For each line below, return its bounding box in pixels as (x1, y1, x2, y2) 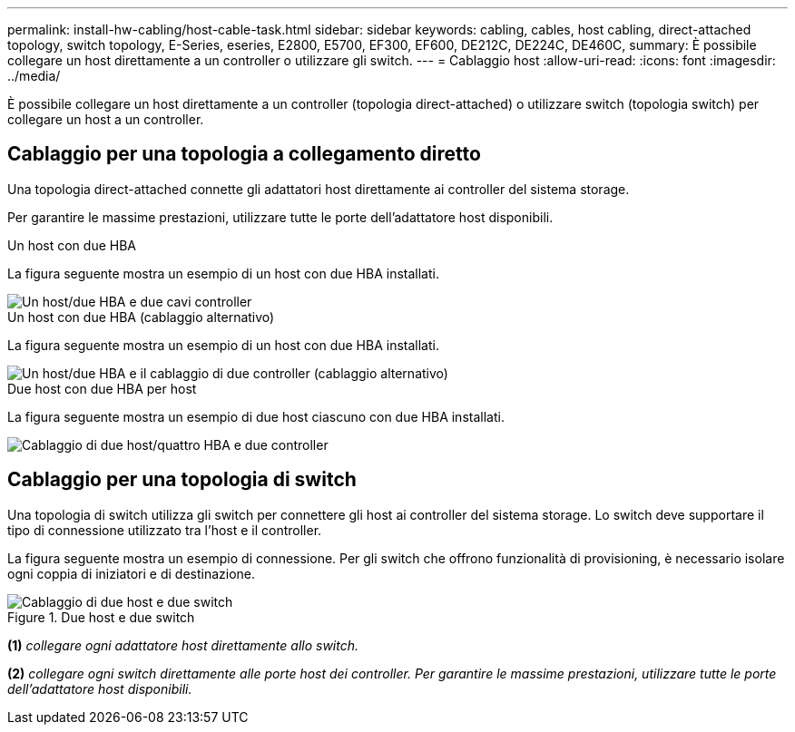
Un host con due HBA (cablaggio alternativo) (7, 308, 275, 325)
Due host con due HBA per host (7, 380, 197, 396)
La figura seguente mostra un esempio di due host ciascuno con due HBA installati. (7, 408, 505, 425)
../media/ (7, 68, 61, 83)
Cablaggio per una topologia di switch (7, 468, 357, 492)
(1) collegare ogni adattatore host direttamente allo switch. (7, 637, 358, 653)
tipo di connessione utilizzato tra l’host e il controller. (7, 522, 322, 538)
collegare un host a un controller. (7, 112, 204, 127)
